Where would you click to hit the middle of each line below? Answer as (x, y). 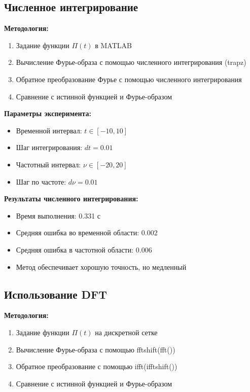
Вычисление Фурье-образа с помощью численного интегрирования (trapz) (131, 62)
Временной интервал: (49, 130)
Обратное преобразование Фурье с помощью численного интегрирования (129, 79)
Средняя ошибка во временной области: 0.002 (87, 233)
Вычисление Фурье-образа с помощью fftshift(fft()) (96, 349)
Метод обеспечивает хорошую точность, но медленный (101, 266)
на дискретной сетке (126, 332)
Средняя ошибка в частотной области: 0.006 (84, 249)
